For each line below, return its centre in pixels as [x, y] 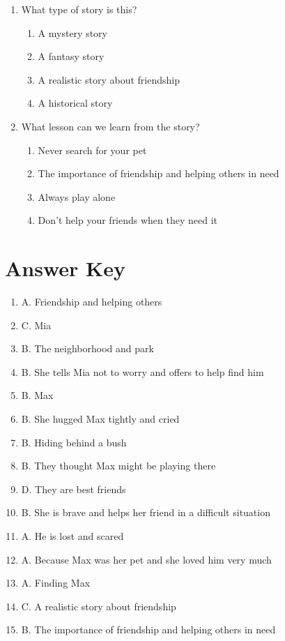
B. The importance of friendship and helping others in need [148, 629]
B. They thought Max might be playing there [118, 466]
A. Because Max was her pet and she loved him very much [146, 559]
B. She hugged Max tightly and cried [100, 419]
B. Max [37, 395]
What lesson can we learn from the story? [110, 126]
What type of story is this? [79, 9]
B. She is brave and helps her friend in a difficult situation [146, 512]
